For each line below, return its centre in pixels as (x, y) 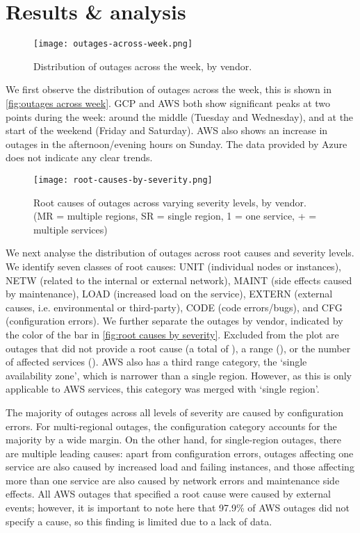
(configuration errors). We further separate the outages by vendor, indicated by (174, 321)
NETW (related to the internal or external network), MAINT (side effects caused (179, 280)
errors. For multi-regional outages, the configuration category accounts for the (171, 426)
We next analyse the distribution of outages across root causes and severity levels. (180, 253)
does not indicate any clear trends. (79, 157)
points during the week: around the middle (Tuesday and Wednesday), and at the (180, 116)
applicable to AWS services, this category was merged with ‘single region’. (163, 389)
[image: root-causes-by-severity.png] (123, 180)
